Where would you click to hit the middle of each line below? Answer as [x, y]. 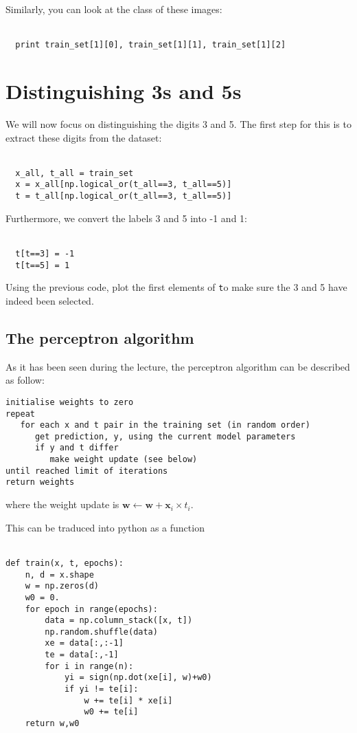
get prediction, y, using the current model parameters [165, 436]
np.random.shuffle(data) [101, 632]
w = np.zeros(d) [62, 586]
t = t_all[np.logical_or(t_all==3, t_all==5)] [124, 196]
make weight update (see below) [124, 460]
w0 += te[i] [111, 712]
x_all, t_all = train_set [74, 173]
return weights [40, 482]
